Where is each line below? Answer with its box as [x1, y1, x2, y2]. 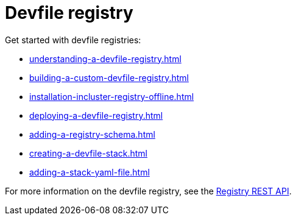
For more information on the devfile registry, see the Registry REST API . [5, 185, 292, 196]
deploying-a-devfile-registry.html [29, 110, 163, 121]
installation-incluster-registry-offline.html [29, 91, 194, 102]
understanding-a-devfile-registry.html [29, 53, 181, 64]
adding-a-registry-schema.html [29, 129, 155, 140]
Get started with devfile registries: [5, 34, 141, 45]
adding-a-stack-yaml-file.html [29, 166, 150, 177]
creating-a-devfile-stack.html [29, 147, 147, 158]
